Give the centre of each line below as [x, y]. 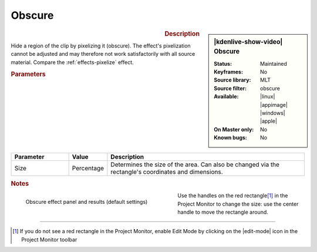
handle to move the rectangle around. [223, 212]
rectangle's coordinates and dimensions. [167, 172]
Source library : [232, 80]
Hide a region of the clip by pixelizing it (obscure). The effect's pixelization [101, 46]
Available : [226, 96]
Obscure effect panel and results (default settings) [87, 202]
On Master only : [234, 129]
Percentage [88, 168]
